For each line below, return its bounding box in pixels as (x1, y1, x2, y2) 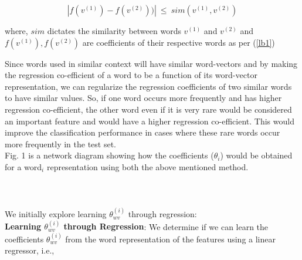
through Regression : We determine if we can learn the (63, 220, 269, 232)
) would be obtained (220, 149, 293, 161)
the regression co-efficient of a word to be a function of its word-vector (5, 69, 257, 81)
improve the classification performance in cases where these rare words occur (5, 126, 280, 139)
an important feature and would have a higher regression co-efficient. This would (5, 114, 294, 127)
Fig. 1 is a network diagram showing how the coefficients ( (5, 149, 214, 161)
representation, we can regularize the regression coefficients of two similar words (5, 80, 292, 92)
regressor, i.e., (5, 244, 55, 256)
